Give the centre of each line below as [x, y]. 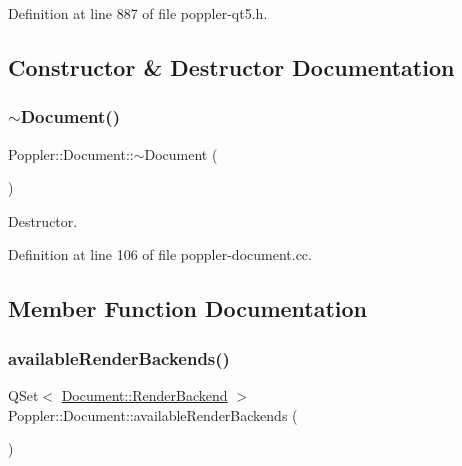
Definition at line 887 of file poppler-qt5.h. [138, 13]
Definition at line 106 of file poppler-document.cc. [160, 254]
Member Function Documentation [188, 308]
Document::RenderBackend [144, 394]
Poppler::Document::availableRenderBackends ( [153, 414]
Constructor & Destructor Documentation [231, 66]
